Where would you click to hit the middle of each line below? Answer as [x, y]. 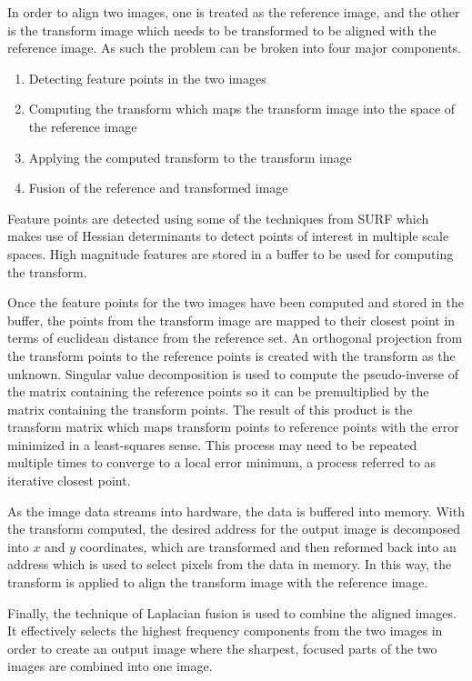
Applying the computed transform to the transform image [190, 157]
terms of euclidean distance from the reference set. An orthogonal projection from [235, 338]
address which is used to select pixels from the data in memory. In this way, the [230, 564]
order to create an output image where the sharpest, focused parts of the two [222, 648]
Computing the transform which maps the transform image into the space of [242, 109]
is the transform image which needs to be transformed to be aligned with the [222, 30]
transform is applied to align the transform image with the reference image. [218, 582]
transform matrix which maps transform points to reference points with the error [233, 427]
